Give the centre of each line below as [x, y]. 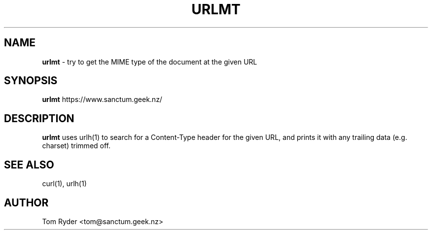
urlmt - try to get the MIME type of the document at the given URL [150, 62]
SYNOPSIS [31, 81]
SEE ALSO [29, 165]
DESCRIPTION [39, 118]
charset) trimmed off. [76, 146]
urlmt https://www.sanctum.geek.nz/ [102, 100]
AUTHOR [26, 202]
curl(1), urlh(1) [64, 184]
